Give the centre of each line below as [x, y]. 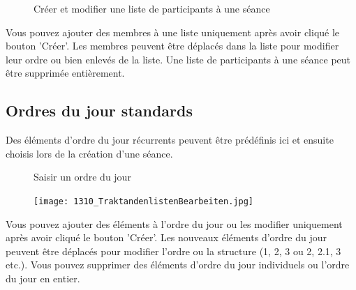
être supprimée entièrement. [65, 73]
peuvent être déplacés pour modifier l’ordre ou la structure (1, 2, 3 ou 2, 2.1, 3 [173, 251]
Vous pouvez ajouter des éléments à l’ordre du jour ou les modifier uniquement [174, 223]
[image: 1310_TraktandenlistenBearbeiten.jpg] [143, 201]
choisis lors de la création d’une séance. [89, 153]
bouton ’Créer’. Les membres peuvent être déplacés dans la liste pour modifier [172, 46]
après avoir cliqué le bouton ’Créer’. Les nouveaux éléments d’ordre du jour [166, 237]
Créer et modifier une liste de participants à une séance [152, 8]
